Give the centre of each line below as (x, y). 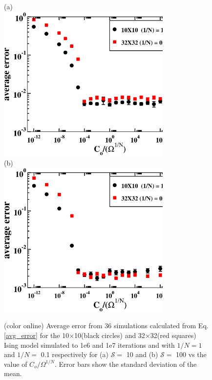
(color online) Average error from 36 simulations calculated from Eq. (106, 326)
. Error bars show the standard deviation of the (126, 364)
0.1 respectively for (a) (75, 354)
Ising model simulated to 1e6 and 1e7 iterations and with (89, 345)
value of (16, 364)
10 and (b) (142, 354)
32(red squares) (173, 335)
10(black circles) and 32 (110, 335)
